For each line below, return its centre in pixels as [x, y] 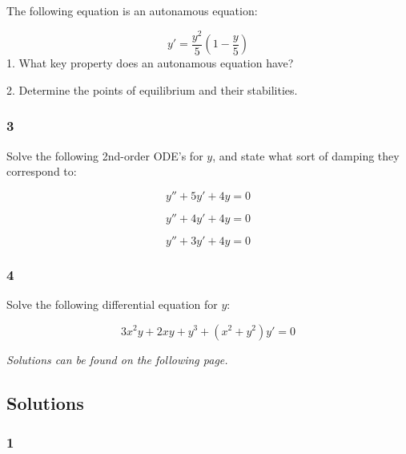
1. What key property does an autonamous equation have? [150, 63]
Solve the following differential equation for [112, 304]
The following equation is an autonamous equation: [132, 10]
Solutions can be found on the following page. [117, 359]
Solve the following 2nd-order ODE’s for [105, 155]
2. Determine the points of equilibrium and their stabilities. [152, 89]
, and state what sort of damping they [306, 155]
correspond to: [42, 171]
